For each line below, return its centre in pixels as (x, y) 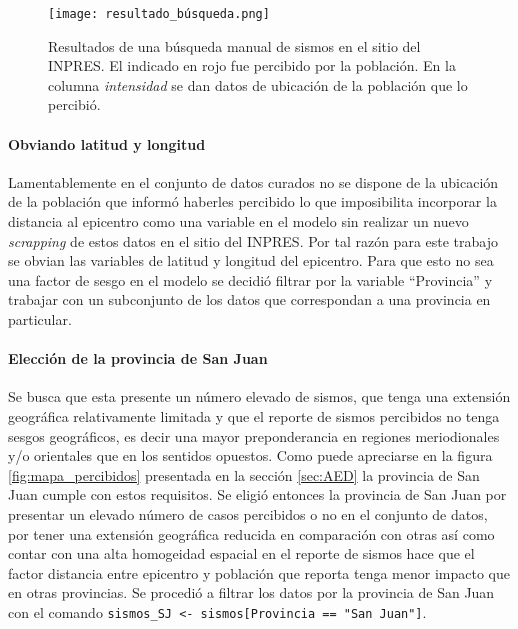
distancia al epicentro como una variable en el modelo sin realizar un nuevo (238, 221)
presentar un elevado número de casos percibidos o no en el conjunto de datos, (248, 513)
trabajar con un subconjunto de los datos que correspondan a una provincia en (249, 299)
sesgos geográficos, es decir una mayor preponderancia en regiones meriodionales (254, 435)
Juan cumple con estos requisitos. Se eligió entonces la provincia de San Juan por (257, 494)
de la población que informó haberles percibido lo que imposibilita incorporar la (252, 201)
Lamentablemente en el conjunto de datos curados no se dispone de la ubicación (253, 181)
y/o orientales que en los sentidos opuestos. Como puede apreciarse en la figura (250, 455)
